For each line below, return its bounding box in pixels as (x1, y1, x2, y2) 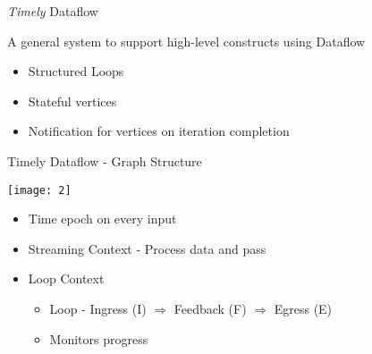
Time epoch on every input (28, 209, 177, 228)
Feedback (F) (173, 299, 247, 317)
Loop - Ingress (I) (49, 299, 147, 317)
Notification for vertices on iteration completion (28, 122, 290, 140)
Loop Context (28, 269, 105, 288)
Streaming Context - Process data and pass (28, 239, 266, 257)
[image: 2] (7, 183, 72, 197)
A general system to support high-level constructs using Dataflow (7, 31, 366, 50)
